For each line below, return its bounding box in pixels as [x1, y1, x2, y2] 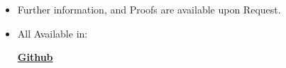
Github [17, 50, 53, 64]
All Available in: [17, 25, 88, 40]
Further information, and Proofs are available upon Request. [17, 2, 281, 16]
